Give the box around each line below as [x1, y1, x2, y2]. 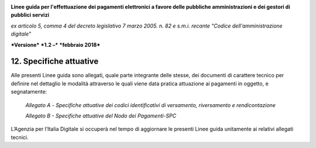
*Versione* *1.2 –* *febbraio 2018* [11, 41, 101, 48]
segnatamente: [11, 88, 47, 95]
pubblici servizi [11, 12, 50, 19]
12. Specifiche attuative [11, 56, 99, 67]
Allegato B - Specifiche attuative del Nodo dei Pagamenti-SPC [25, 112, 177, 119]
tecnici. [11, 133, 29, 140]
